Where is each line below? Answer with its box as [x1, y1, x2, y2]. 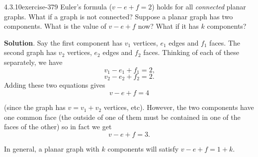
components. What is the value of [4, 21, 106, 31]
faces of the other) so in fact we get [4, 121, 112, 132]
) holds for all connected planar [152, 1, 246, 11]
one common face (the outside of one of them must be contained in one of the [4, 111, 241, 122]
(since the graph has [4, 102, 66, 112]
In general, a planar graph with [4, 143, 99, 154]
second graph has [4, 47, 57, 57]
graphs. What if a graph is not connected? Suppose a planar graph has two [4, 11, 233, 21]
